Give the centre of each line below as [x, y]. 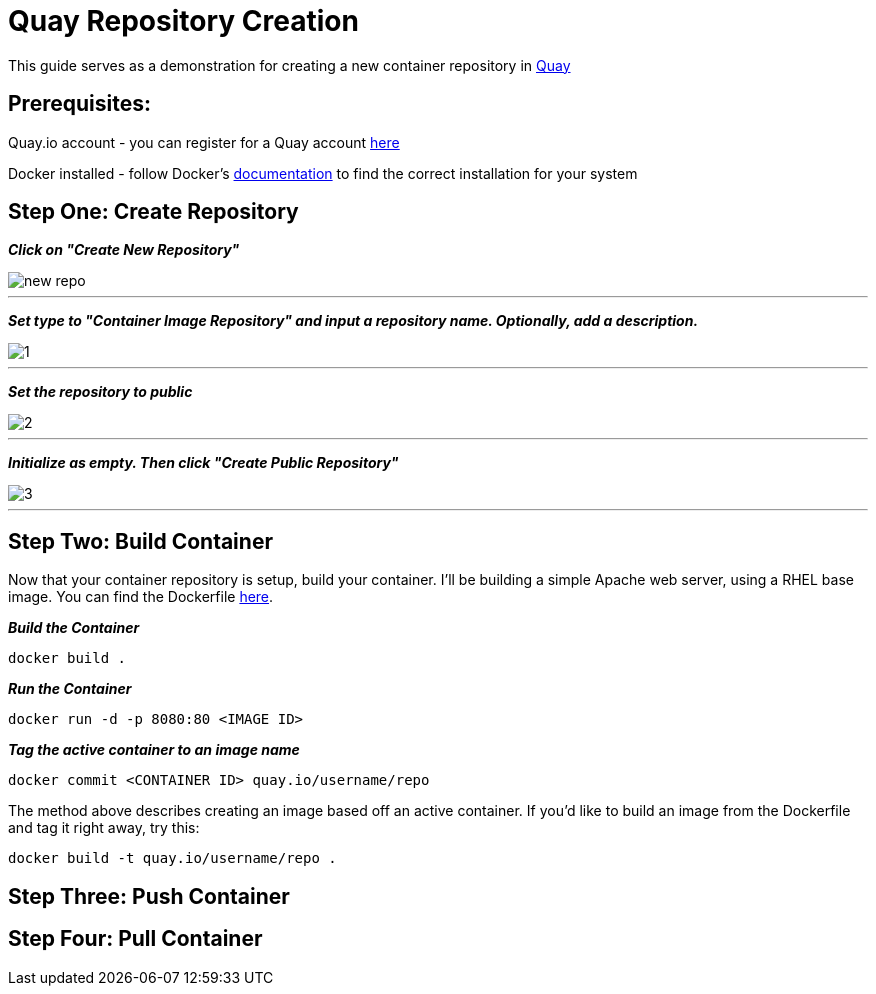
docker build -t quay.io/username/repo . [172, 858]
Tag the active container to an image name [154, 750]
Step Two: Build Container [140, 541]
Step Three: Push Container [149, 896]
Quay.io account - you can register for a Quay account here [204, 142]
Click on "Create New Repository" [124, 250]
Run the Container [70, 689]
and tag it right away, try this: [104, 828]
